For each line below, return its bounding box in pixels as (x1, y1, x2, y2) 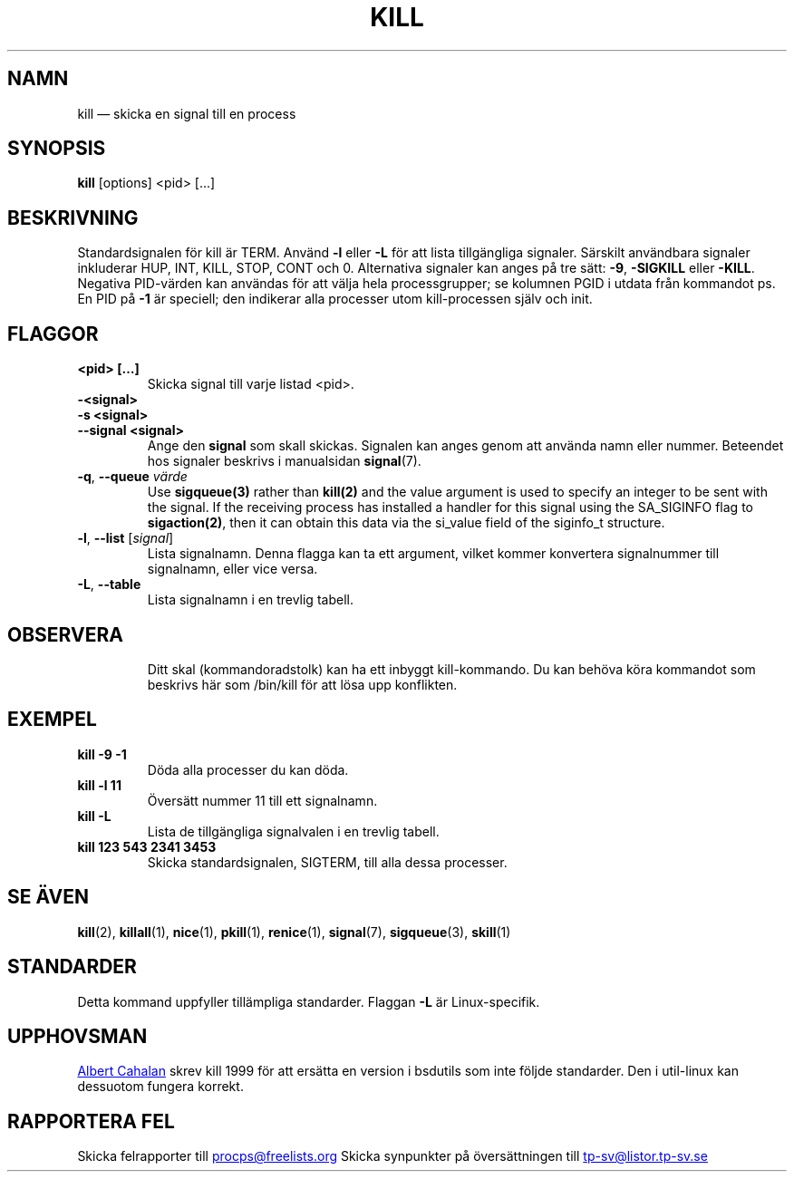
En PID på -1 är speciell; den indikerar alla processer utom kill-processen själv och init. (77, 291, 593, 307)
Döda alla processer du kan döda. (147, 761, 349, 778)
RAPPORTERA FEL (7, 1109, 175, 1133)
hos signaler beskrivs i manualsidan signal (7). (147, 453, 421, 469)
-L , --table (77, 576, 141, 593)
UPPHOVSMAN (7, 1024, 148, 1048)
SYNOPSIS (7, 137, 106, 160)
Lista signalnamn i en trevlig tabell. (147, 592, 353, 608)
